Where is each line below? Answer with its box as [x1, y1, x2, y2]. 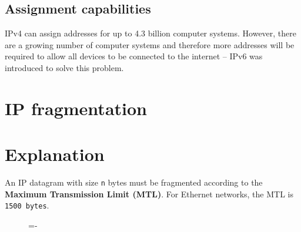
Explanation [5, 142, 105, 166]
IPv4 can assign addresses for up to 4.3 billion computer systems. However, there [5, 27, 297, 39]
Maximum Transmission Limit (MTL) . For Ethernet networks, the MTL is [5, 187, 293, 200]
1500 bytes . [5, 199, 49, 211]
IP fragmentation [5, 96, 147, 120]
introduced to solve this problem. [5, 61, 124, 73]
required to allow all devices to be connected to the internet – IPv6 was [5, 50, 263, 62]
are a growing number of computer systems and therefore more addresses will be [5, 38, 295, 51]
